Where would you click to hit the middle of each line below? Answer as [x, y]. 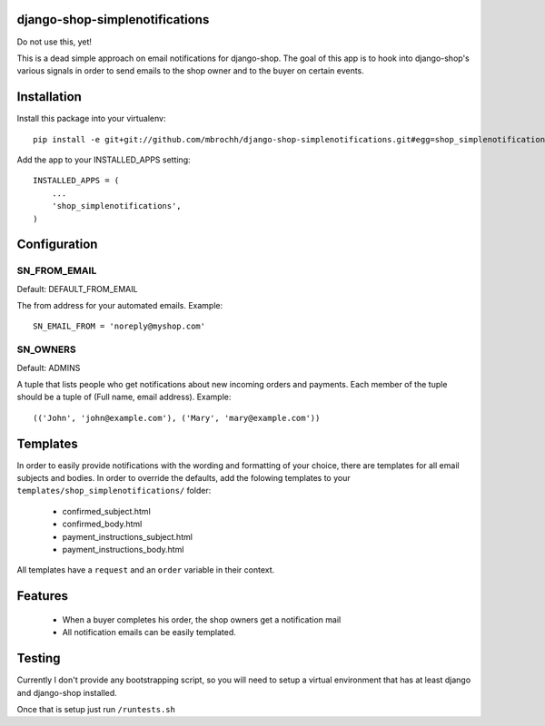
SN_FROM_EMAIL [57, 270]
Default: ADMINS [49, 368]
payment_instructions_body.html [123, 550]
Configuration [57, 245]
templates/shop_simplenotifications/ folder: [114, 491]
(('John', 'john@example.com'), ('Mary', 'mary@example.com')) [177, 418]
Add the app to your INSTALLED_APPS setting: [104, 160]
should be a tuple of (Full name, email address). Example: [124, 397]
